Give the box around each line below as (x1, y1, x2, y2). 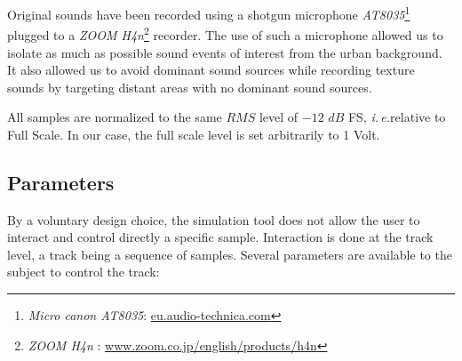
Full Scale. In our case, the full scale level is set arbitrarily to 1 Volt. (7, 124, 380, 143)
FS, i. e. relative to (347, 108, 446, 126)
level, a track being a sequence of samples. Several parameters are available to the (7, 245, 452, 263)
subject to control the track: (7, 262, 160, 281)
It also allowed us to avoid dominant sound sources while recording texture (7, 60, 415, 79)
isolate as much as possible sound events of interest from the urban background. (7, 43, 442, 61)
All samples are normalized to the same (7, 108, 222, 126)
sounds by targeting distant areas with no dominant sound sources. (7, 77, 372, 96)
